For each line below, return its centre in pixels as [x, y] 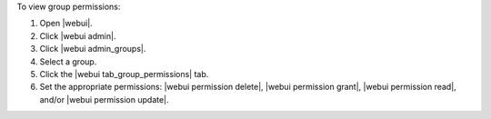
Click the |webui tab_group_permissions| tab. [124, 74]
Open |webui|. [66, 24]
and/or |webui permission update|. [104, 99]
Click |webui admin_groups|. [93, 49]
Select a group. [68, 61]
